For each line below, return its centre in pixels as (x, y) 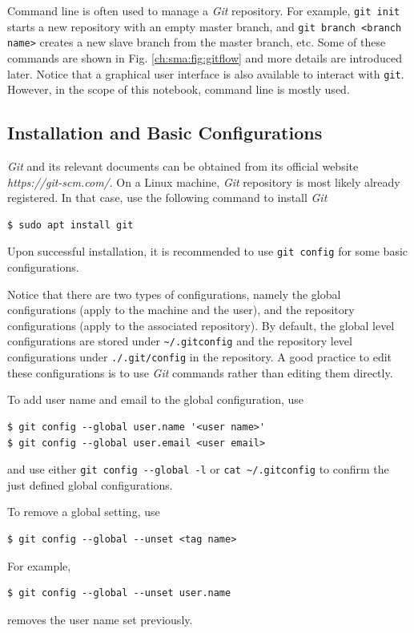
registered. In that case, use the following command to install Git (167, 198)
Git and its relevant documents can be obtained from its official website (183, 166)
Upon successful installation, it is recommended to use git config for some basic (208, 251)
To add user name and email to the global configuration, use (156, 399)
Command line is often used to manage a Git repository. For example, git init (204, 10)
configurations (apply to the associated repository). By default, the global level (201, 325)
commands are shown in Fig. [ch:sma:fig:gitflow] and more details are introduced (205, 57)
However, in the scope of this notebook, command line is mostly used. (179, 89)
